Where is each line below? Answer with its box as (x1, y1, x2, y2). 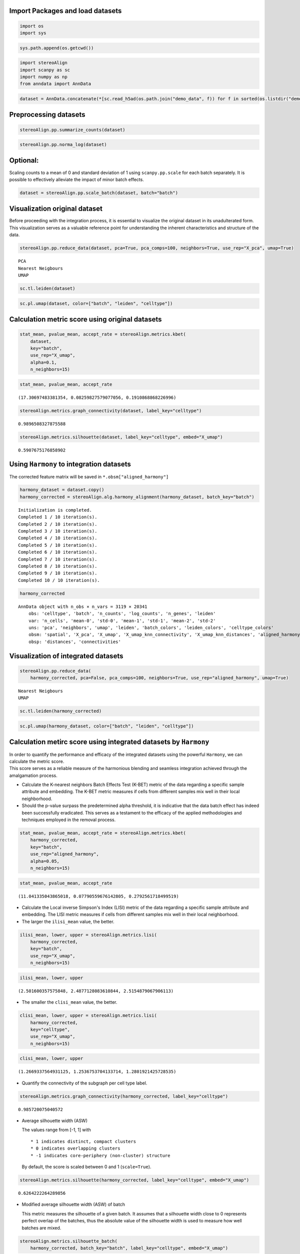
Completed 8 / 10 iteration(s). (18, 563, 97, 569)
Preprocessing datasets (9, 110, 85, 119)
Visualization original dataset (9, 205, 102, 213)
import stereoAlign (19, 60, 67, 66)
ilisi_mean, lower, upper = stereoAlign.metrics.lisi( (19, 932, 157, 937)
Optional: (9, 156, 39, 165)
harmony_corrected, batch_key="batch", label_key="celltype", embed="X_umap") (30, 1245, 228, 1251)
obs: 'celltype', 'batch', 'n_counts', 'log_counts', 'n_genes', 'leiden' (28, 611, 216, 616)
